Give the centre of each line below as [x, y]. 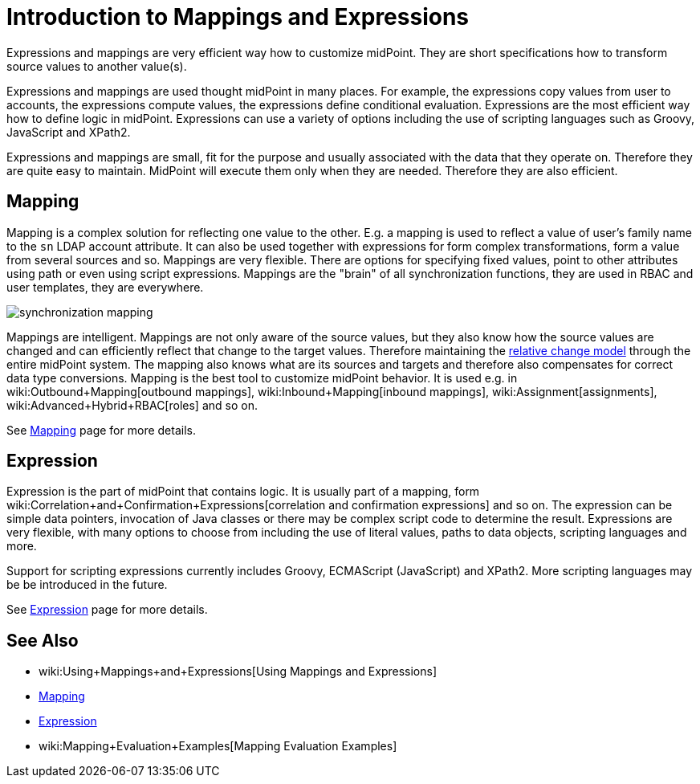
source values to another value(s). [97, 66]
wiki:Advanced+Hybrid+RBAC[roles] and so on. [132, 405]
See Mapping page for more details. [101, 430]
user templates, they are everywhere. [105, 287]
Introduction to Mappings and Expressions [238, 17]
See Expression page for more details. [107, 610]
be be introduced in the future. [87, 585]
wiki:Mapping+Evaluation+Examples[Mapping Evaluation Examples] [218, 746]
